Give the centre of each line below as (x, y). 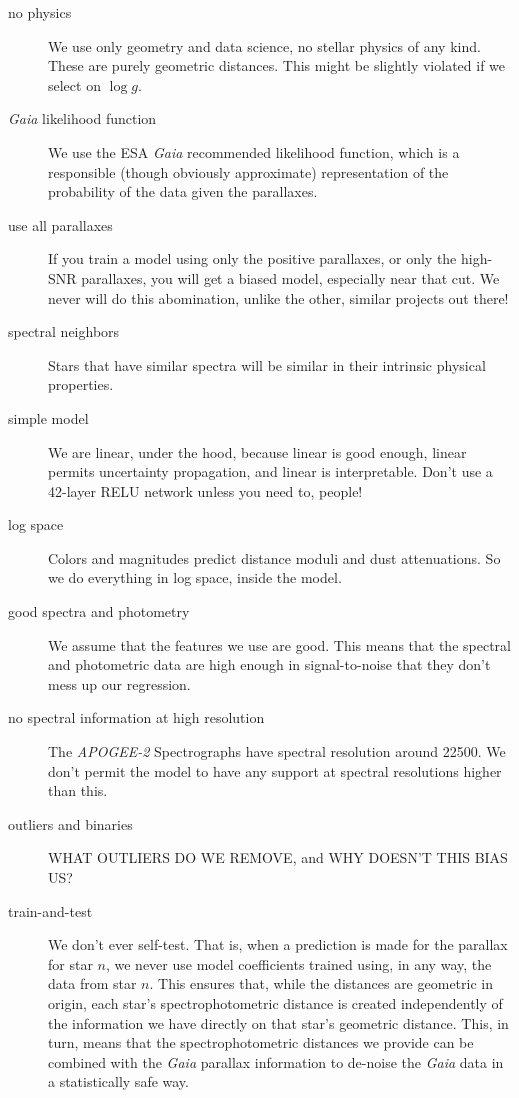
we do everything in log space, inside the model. (195, 577)
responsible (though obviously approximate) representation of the (248, 171)
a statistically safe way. (118, 1081)
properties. (81, 384)
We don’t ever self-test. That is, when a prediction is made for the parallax (278, 944)
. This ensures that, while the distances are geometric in (321, 983)
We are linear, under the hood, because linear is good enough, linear (257, 451)
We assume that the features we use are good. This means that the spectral (279, 644)
